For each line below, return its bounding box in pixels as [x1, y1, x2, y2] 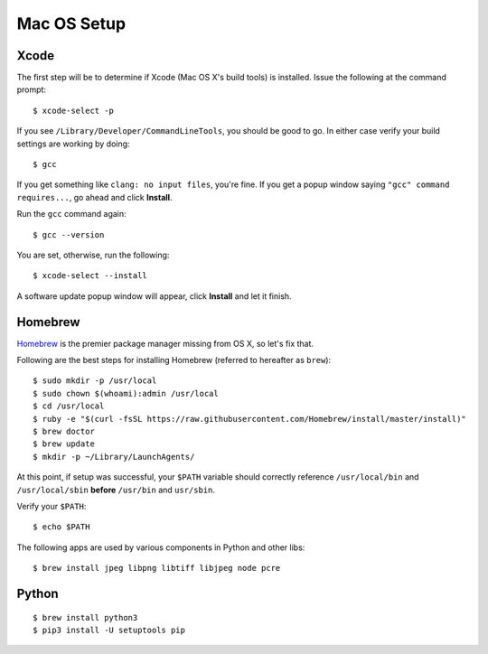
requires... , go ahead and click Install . [16, 192, 173, 202]
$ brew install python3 [33, 612, 138, 622]
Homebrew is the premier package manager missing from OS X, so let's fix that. [16, 338, 314, 349]
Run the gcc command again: [16, 209, 127, 220]
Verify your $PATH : [16, 500, 87, 511]
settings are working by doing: [16, 138, 130, 149]
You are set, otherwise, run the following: [16, 249, 170, 260]
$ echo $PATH [33, 522, 90, 532]
